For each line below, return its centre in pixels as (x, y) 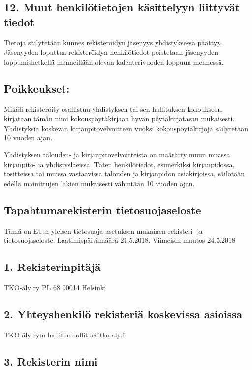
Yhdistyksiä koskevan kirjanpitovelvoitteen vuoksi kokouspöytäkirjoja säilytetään (126, 128)
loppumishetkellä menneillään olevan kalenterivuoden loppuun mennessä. (114, 61)
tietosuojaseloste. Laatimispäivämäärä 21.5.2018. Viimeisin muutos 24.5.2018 (120, 240)
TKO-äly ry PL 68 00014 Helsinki (55, 287)
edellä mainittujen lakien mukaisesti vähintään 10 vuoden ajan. (99, 183)
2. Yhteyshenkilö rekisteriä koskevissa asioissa (123, 314)
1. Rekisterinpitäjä (52, 267)
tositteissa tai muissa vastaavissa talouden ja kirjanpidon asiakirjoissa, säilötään (125, 174)
